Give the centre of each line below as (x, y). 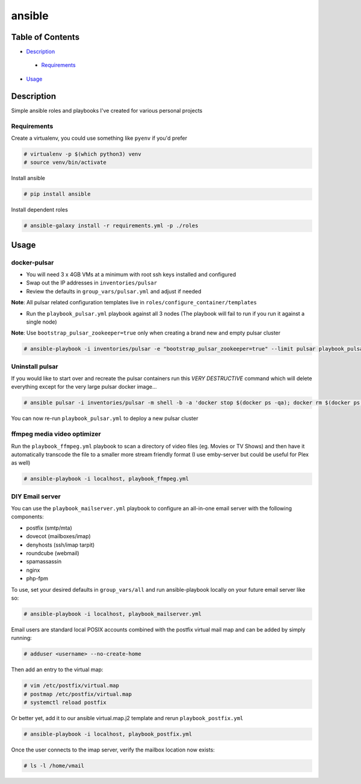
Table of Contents (45, 37)
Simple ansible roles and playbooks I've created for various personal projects (107, 110)
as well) (21, 463)
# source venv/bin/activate (65, 162)
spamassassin (44, 562)
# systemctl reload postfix (65, 703)
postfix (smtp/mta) (49, 528)
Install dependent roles (40, 210)
